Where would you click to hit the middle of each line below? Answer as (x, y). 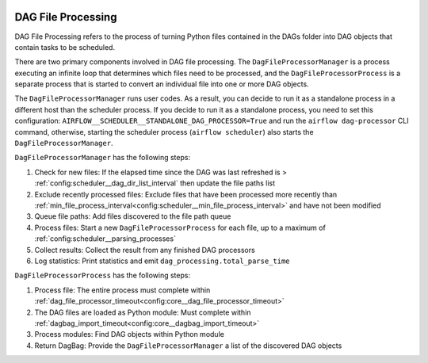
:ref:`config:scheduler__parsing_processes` (105, 239)
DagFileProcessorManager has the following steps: (102, 158)
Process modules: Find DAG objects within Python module (130, 334)
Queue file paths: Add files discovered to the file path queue (133, 216)
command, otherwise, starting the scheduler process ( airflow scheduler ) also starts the (164, 132)
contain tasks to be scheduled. (65, 47)
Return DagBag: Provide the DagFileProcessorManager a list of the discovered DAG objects (188, 346)
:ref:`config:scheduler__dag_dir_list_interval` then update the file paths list (155, 183)
